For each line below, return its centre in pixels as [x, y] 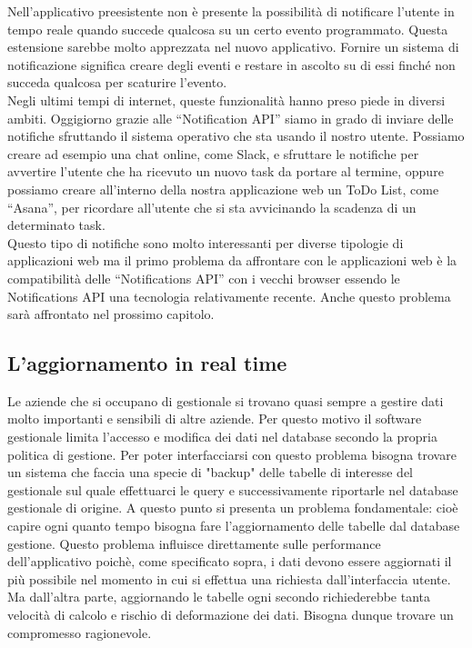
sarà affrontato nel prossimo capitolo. [111, 314]
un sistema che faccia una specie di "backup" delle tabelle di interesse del [211, 472]
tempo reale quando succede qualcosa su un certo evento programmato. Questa [228, 29]
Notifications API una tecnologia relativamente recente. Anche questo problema [229, 296]
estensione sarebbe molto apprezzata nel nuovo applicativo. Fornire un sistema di [233, 47]
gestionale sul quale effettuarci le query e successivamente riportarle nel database [233, 489]
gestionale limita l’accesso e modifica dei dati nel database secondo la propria [222, 437]
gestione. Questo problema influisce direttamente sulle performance [194, 543]
